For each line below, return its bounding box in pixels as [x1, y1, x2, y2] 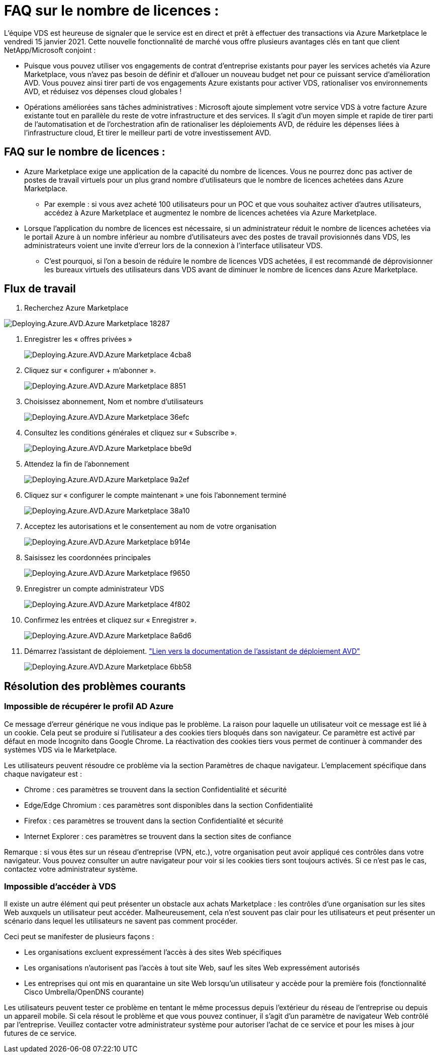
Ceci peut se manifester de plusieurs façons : [4, 932, 154, 941]
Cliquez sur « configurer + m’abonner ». [24, 366, 156, 375]
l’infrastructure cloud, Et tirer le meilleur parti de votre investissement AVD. [24, 128, 272, 137]
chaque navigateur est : [4, 769, 82, 778]
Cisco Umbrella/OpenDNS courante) [24, 988, 144, 997]
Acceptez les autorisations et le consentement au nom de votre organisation [24, 522, 277, 531]
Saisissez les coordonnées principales [24, 553, 151, 562]
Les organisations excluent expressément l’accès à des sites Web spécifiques [24, 948, 282, 957]
